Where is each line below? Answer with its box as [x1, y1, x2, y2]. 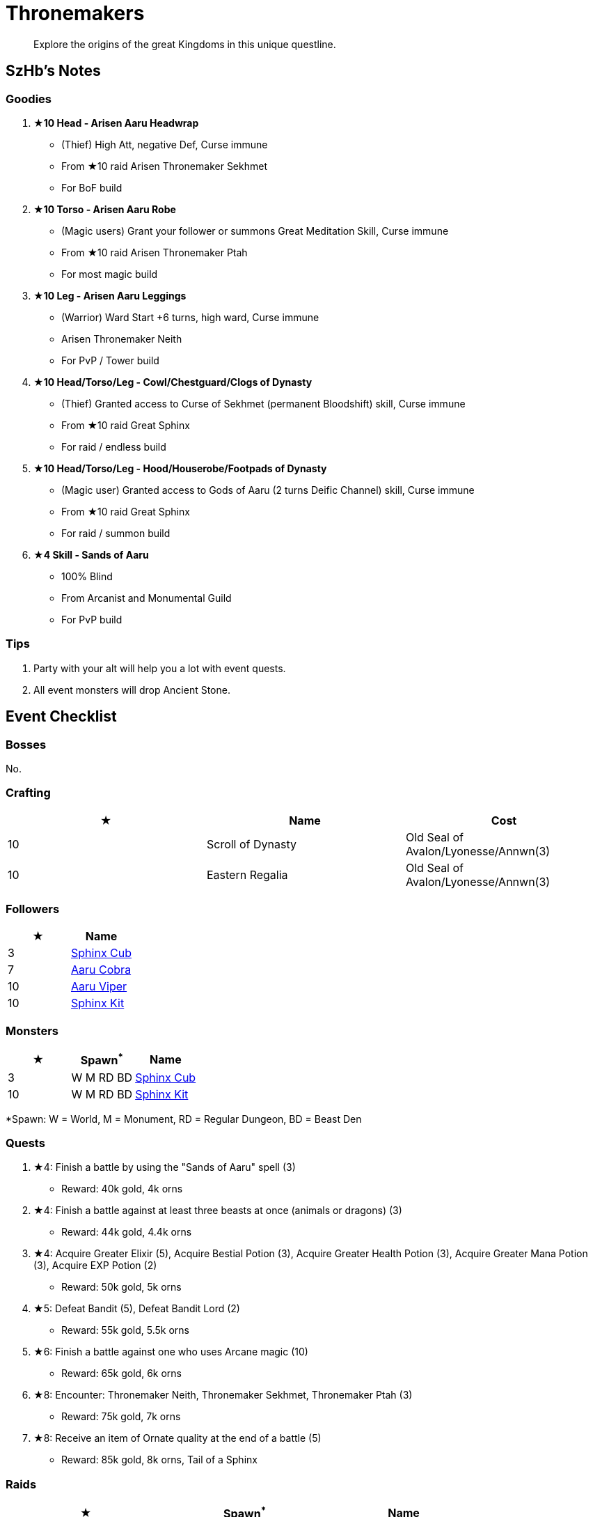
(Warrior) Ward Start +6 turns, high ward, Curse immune [61, 311, 319, 323]
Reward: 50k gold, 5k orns [61, 1281, 182, 1293]
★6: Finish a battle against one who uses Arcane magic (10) [33, 1346, 308, 1358]
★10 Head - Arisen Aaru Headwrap [33, 116, 199, 129]
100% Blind [61, 570, 113, 582]
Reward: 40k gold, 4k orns [61, 1183, 183, 1195]
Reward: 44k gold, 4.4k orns [61, 1226, 192, 1238]
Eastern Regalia [206, 867, 288, 882]
